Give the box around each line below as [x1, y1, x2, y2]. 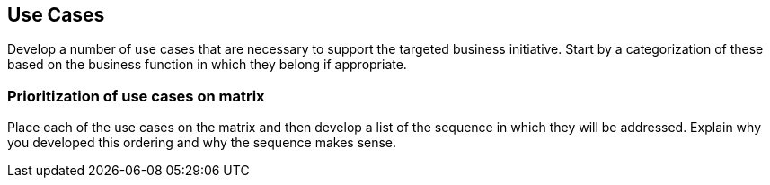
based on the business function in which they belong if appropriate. [7, 57, 407, 73]
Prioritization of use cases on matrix [7, 86, 265, 105]
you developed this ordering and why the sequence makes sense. [7, 135, 397, 151]
